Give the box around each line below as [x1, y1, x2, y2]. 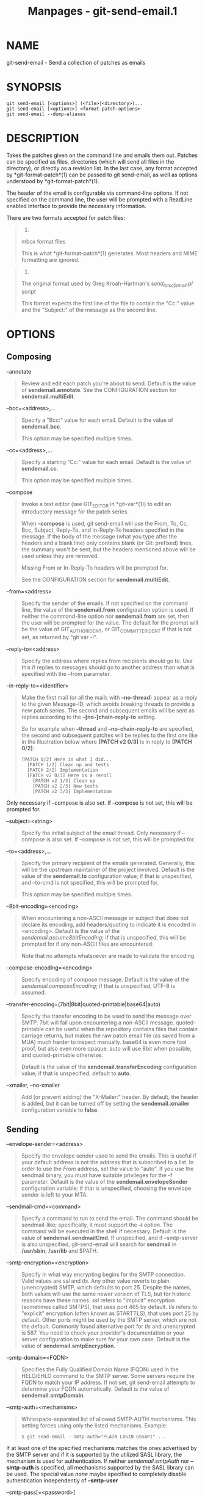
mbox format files [21, 237, 66, 245]
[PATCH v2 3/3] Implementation [32, 789, 112, 795]
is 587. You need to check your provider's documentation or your [21, 1329, 185, 1336]
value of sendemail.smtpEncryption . [21, 1342, 116, 1350]
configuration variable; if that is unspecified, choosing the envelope [21, 1184, 192, 1192]
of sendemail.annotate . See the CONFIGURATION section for [21, 386, 177, 393]
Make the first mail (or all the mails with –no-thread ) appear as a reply [21, 694, 198, 701]
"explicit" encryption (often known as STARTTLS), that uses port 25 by [21, 1310, 199, 1317]
